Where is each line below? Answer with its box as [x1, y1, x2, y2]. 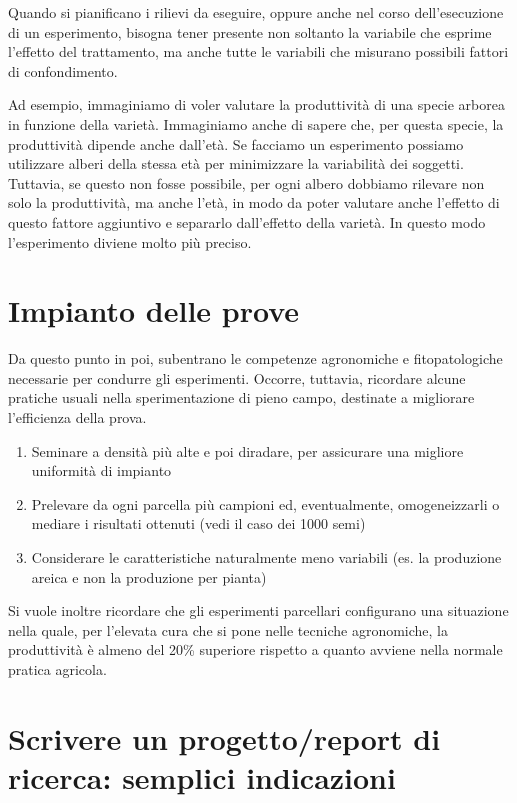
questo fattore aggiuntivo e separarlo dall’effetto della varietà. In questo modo [8, 211, 486, 232]
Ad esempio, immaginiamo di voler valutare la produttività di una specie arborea [8, 94, 505, 115]
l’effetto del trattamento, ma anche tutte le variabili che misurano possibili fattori [8, 41, 509, 62]
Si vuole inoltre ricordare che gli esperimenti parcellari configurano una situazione [8, 600, 509, 621]
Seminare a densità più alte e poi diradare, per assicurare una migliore [31, 440, 464, 461]
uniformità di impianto [31, 460, 172, 481]
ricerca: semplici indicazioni [8, 756, 396, 797]
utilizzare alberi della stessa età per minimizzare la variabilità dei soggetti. [8, 153, 464, 174]
